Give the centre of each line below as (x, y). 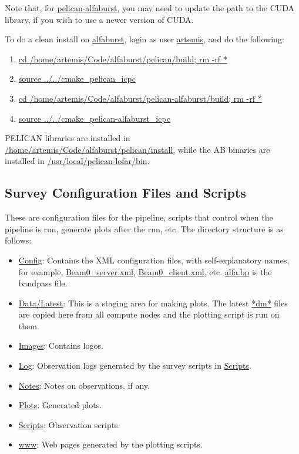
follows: (18, 240)
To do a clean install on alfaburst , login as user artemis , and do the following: (145, 39)
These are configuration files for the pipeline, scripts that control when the (139, 217)
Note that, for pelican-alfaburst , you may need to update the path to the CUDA (150, 8)
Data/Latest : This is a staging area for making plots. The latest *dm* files (153, 303)
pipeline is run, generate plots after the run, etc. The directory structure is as (144, 228)
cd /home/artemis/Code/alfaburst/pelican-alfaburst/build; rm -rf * (140, 98)
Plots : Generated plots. (60, 405)
